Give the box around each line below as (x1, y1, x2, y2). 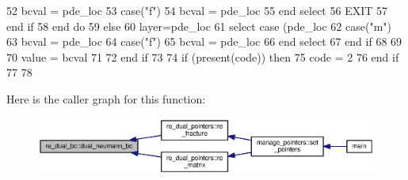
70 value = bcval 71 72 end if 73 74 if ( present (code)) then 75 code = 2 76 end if (6, 48, 399, 65)
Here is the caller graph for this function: (6, 90, 206, 107)
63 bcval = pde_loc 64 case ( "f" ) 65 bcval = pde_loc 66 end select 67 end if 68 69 (6, 33, 402, 50)
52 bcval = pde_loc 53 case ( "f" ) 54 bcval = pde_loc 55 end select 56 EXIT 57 (6, 2, 387, 18)
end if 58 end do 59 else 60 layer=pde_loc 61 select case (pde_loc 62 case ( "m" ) (6, 17, 392, 34)
